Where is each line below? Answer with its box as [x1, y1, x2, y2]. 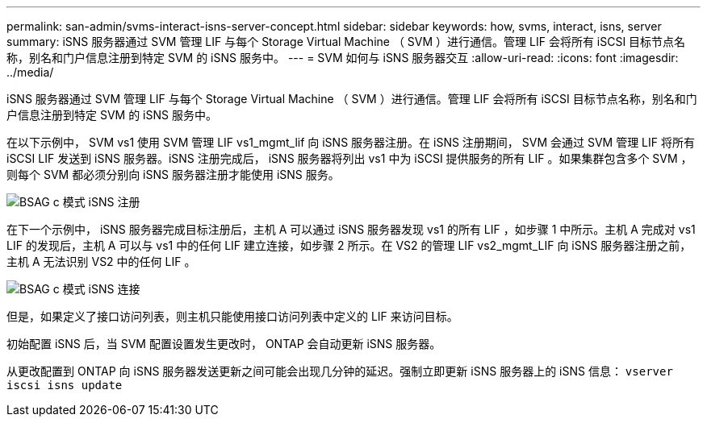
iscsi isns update [6, 379, 123, 392]
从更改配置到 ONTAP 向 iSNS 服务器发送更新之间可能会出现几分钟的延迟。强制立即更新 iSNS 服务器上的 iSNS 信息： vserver [6, 364, 673, 378]
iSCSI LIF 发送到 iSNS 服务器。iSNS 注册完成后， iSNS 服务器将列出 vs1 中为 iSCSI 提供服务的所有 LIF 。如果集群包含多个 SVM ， [6, 151, 692, 165]
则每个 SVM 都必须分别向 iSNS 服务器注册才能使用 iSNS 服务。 [6, 168, 340, 181]
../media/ [6, 65, 54, 79]
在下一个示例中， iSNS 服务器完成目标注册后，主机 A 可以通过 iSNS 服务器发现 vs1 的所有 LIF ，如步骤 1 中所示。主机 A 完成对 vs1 [6, 222, 696, 236]
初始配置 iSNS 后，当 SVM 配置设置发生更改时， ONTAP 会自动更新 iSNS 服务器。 [6, 337, 441, 350]
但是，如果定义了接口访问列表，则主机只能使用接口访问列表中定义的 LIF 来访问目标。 [6, 309, 458, 323]
